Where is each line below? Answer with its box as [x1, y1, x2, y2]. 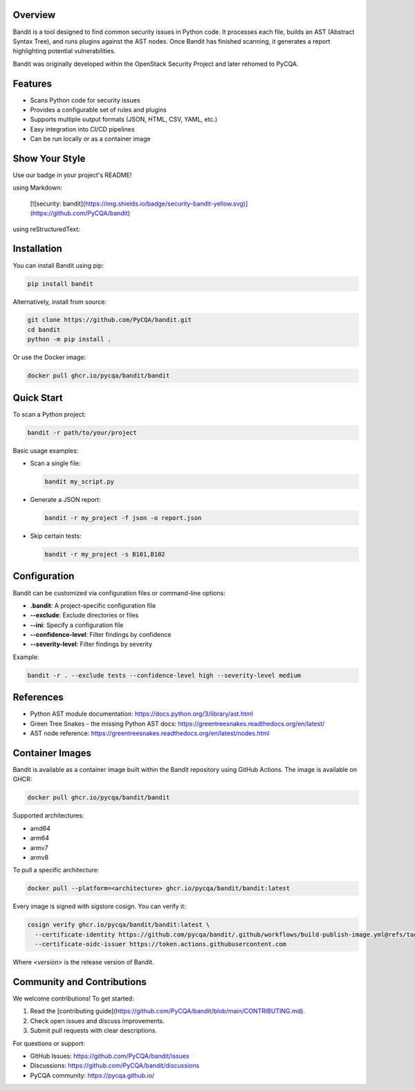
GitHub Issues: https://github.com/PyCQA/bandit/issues [30, 1052, 190, 1060]
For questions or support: [12, 1039, 86, 1047]
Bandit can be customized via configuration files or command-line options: [12, 588, 226, 597]
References [12, 692, 64, 703]
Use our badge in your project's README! [12, 171, 132, 179]
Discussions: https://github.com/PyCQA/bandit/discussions [30, 1061, 200, 1070]
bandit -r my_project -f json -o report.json [44, 514, 202, 522]
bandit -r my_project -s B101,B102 [44, 550, 165, 559]
